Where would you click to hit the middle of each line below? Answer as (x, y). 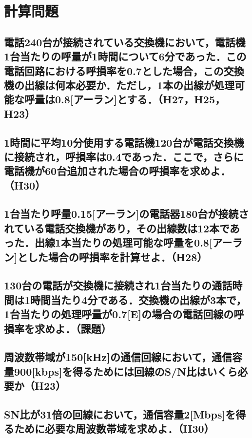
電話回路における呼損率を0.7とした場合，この (114, 70)
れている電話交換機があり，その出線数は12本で (117, 228)
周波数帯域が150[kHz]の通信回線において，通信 (118, 357)
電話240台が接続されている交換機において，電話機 (125, 42)
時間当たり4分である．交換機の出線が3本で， (138, 299)
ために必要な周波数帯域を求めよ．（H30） (114, 428)
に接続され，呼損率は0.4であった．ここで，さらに (124, 156)
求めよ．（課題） (73, 328)
